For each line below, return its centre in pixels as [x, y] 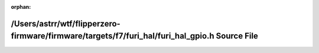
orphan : [21, 7]
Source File [237, 36]
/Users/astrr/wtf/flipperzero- [66, 24]
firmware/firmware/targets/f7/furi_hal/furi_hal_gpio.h [113, 36]
